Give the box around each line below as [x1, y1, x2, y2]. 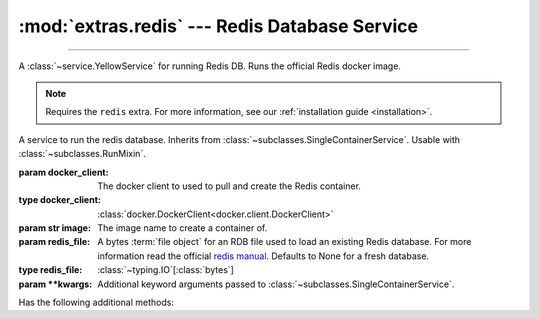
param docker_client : [18, 166, 109, 178]
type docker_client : [18, 194, 102, 206]
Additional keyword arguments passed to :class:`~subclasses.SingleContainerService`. [97, 278, 455, 290]
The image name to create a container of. [97, 222, 268, 234]
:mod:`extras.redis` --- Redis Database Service [18, 15, 419, 37]
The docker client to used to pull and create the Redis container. [97, 180, 362, 192]
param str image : [18, 222, 92, 234]
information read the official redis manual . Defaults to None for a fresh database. [97, 250, 430, 262]
